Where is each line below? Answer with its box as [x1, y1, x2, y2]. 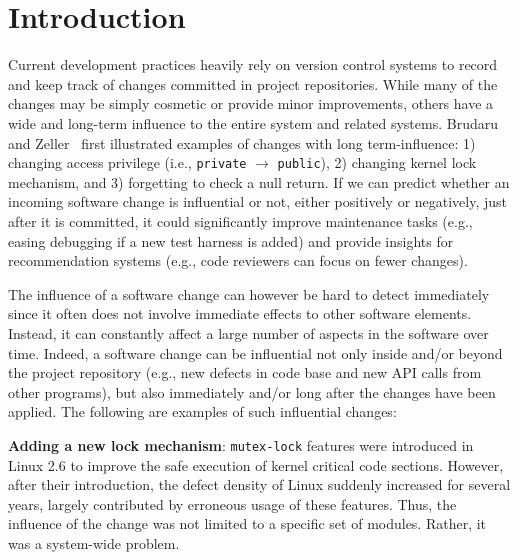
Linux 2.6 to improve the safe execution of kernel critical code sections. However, [8, 454, 504, 475]
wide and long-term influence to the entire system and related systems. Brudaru [8, 112, 498, 133]
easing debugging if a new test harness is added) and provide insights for [8, 230, 454, 251]
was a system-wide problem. [8, 532, 180, 553]
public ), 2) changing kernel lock [277, 152, 477, 173]
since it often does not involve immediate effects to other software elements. [8, 303, 472, 324]
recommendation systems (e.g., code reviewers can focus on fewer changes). [8, 250, 468, 271]
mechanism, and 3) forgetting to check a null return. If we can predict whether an [8, 171, 510, 192]
